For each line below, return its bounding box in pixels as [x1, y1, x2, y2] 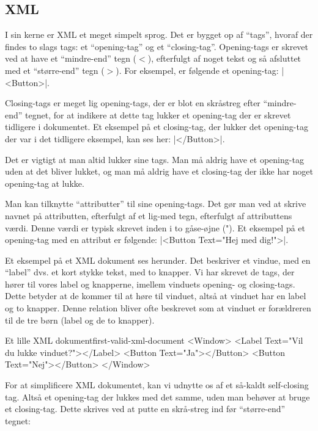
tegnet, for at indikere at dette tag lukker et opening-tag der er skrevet [25, 108, 291, 121]
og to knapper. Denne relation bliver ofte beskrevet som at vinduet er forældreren [5, 302, 311, 314]
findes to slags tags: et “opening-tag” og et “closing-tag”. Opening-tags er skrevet [5, 40, 309, 53]
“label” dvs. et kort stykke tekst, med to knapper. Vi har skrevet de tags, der [5, 266, 295, 278]
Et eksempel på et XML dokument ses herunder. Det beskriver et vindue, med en [5, 253, 311, 266]
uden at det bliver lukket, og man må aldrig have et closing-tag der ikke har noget [5, 165, 313, 178]
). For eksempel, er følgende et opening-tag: [116, 63, 279, 76]
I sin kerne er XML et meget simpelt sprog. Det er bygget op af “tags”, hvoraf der [5, 28, 313, 41]
